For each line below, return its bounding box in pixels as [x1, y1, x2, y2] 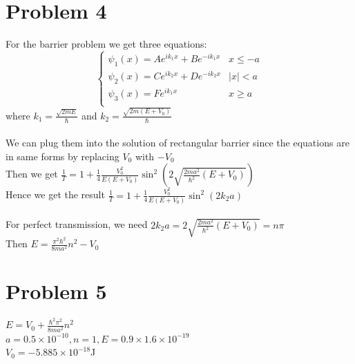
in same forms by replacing [6, 149, 119, 163]
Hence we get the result [6, 187, 105, 202]
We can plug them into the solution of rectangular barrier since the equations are [6, 135, 349, 150]
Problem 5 [6, 277, 107, 305]
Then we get [6, 166, 58, 181]
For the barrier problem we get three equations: [6, 37, 207, 51]
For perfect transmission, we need [6, 217, 148, 231]
